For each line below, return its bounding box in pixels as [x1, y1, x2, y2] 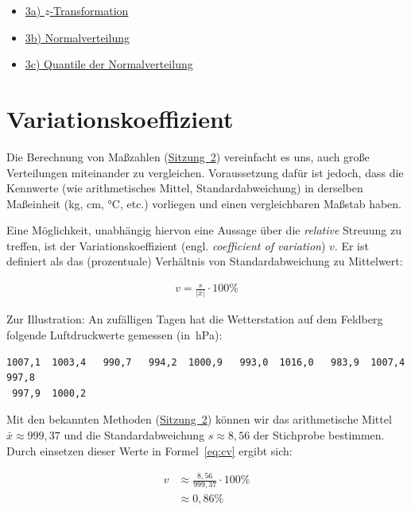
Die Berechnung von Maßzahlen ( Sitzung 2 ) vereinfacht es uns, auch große [6, 148, 370, 165]
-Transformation [49, 2, 129, 18]
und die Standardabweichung [64, 426, 205, 443]
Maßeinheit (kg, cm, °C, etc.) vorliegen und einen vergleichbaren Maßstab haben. [6, 195, 402, 211]
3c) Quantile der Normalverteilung [25, 56, 193, 72]
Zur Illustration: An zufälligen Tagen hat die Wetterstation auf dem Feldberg [6, 311, 383, 327]
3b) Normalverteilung [25, 29, 130, 45]
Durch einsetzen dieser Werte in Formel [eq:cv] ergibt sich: [6, 442, 293, 459]
